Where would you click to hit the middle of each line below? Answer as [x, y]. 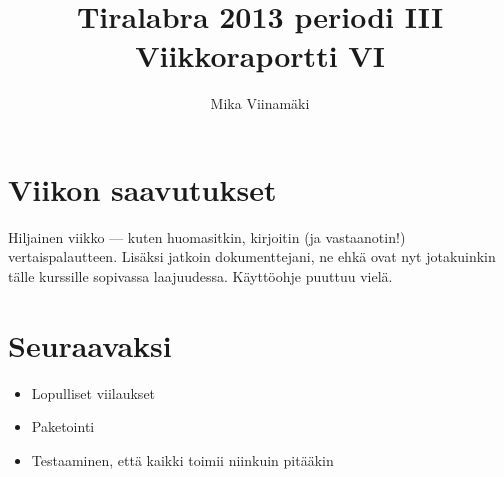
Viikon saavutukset [142, 188]
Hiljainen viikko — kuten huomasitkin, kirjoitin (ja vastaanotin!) [207, 236]
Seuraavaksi [90, 344]
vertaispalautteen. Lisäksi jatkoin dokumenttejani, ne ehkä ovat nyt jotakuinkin [252, 256]
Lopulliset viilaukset [93, 392]
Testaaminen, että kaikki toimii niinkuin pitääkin [182, 459]
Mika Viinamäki [260, 103]
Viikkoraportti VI [260, 55]
